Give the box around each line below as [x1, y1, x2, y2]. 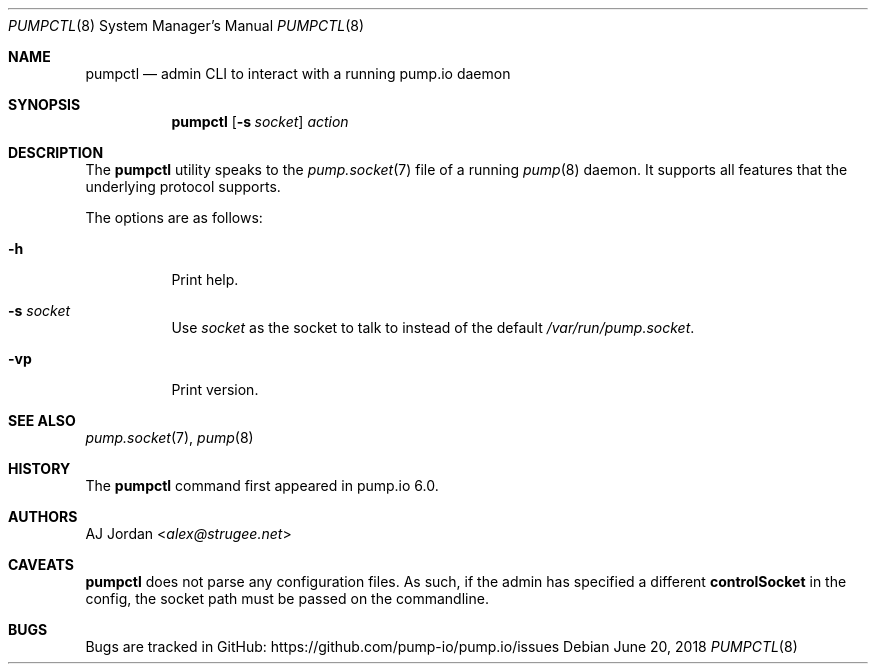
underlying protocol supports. [85, 178, 281, 195]
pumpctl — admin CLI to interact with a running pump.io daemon [85, 65, 511, 82]
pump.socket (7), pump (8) [85, 429, 254, 446]
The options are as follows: [85, 209, 263, 226]
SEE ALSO [8, 412, 76, 429]
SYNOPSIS [8, 96, 81, 113]
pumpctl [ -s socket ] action [171, 113, 349, 130]
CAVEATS [8, 556, 74, 573]
